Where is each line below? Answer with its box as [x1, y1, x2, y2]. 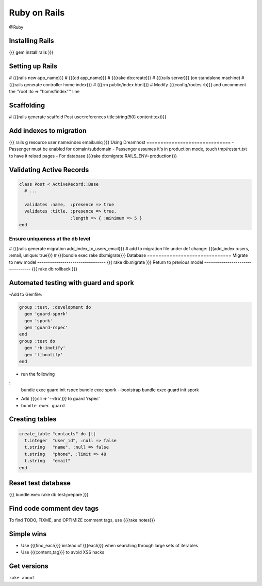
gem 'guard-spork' [24, 311, 68, 317]
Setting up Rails [9, 62, 58, 70]
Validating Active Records [9, 165, 89, 174]
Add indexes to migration [9, 127, 87, 135]
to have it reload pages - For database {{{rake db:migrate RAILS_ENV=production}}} [9, 153, 177, 158]
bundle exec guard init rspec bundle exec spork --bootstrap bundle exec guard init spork [21, 387, 199, 393]
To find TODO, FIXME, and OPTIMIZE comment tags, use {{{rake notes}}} [9, 517, 155, 523]
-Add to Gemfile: [9, 291, 42, 297]
